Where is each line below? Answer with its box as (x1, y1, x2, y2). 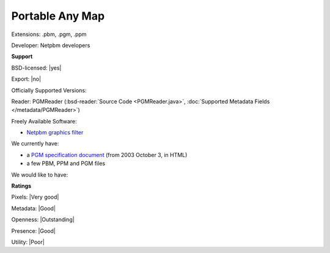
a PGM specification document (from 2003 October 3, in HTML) (26, 151, 188, 158)
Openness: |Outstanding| (11, 216, 75, 223)
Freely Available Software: (11, 117, 77, 125)
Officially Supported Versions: (11, 86, 87, 94)
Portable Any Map (11, 9, 105, 23)
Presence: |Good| (11, 227, 56, 235)
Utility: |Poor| (11, 238, 45, 246)
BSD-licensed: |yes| (11, 64, 62, 71)
